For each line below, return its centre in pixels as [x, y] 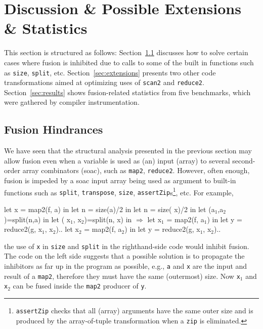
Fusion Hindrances [54, 129]
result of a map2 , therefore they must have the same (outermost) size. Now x [122, 276]
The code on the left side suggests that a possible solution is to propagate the [124, 256]
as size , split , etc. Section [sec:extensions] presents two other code [110, 72]
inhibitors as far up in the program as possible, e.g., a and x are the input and [126, 265]
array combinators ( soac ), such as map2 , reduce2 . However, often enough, [136, 170]
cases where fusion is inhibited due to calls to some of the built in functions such [129, 62]
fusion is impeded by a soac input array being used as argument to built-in [120, 180]
